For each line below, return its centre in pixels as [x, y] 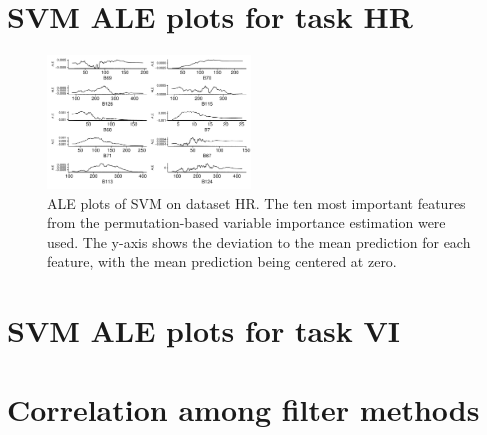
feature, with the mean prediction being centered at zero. [222, 261]
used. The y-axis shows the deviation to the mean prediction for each [259, 241]
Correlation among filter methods [243, 408]
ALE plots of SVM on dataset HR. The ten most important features [256, 202]
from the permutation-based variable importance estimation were [246, 222]
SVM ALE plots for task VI [204, 330]
